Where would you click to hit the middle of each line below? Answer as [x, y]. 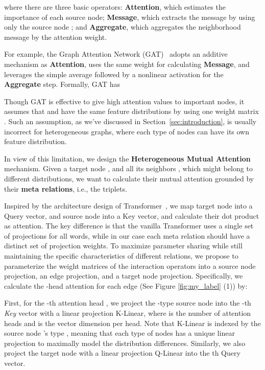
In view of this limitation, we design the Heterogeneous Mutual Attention [127, 158]
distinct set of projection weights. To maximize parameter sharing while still [123, 246]
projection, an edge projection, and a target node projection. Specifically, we [124, 276]
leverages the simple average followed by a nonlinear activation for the [114, 74]
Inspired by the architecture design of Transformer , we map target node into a [128, 206]
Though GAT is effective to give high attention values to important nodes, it [124, 101]
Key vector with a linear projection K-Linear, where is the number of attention [128, 313]
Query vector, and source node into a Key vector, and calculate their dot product [132, 215]
